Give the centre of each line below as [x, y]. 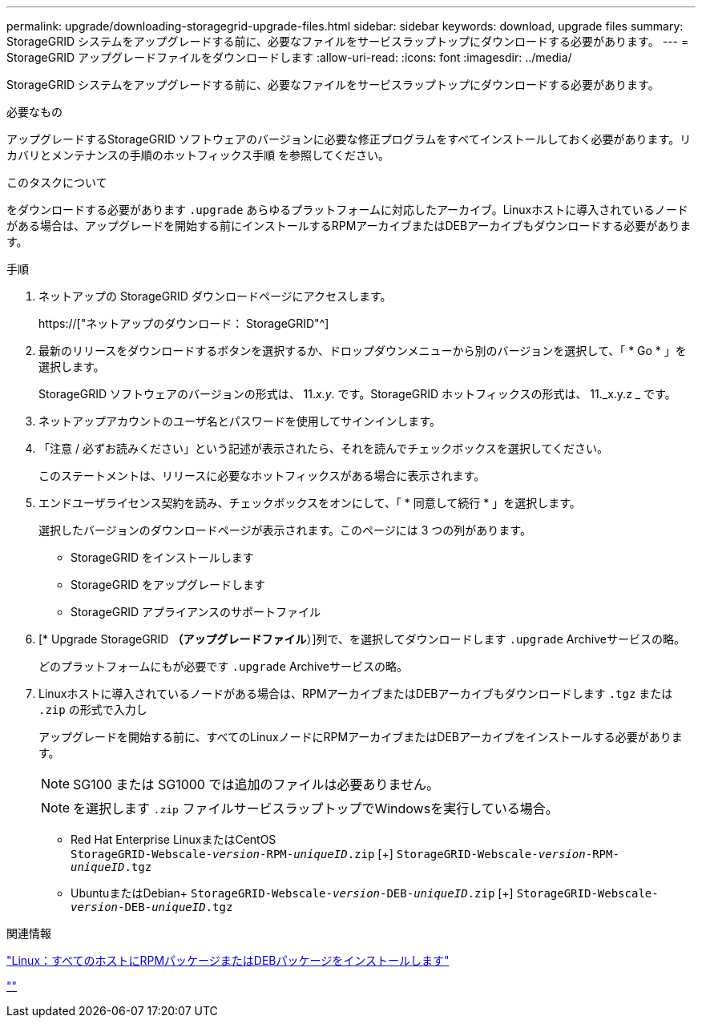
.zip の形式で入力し [93, 710]
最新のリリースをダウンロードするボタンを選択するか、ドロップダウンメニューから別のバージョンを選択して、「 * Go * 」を [363, 351]
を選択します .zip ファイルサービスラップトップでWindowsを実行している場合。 [316, 808]
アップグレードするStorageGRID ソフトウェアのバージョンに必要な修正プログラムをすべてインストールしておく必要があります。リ [349, 139]
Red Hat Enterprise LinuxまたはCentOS [173, 839]
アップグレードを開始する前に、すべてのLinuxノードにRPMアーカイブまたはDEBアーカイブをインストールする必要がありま [361, 737]
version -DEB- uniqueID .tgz [152, 907]
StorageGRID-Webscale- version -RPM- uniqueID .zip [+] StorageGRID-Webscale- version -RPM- [345, 854]
